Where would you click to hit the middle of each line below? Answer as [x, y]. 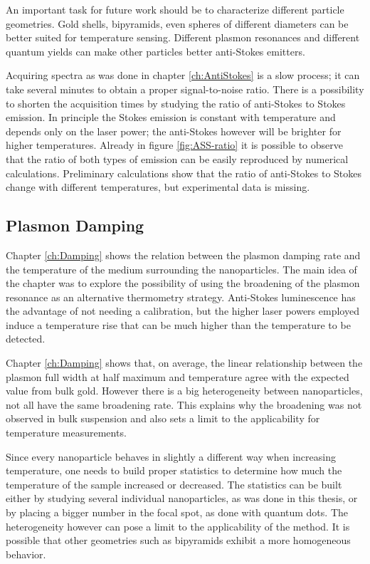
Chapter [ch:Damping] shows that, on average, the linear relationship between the [184, 363]
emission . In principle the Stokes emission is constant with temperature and [171, 117]
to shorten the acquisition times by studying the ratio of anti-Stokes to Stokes [176, 103]
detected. [26, 339]
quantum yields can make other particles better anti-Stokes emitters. [155, 51]
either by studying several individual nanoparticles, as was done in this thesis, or [182, 498]
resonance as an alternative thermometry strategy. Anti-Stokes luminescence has [181, 297]
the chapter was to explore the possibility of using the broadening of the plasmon [183, 283]
